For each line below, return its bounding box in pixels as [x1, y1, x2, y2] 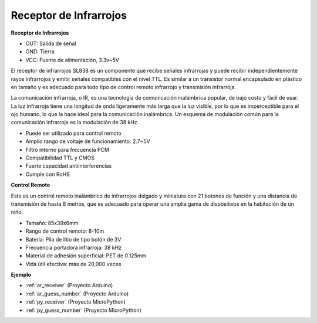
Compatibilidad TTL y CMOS [25, 154, 95, 161]
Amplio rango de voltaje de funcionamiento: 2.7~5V [25, 138, 150, 145]
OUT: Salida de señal [25, 40, 76, 47]
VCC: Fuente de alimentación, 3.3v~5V [25, 56, 120, 63]
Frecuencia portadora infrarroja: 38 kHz [25, 244, 122, 251]
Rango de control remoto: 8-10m [25, 227, 104, 234]
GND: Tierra [25, 48, 55, 55]
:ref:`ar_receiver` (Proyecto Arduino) [25, 282, 113, 289]
